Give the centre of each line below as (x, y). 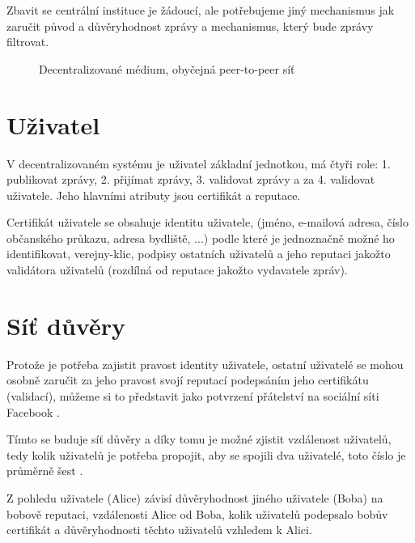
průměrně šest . (45, 471)
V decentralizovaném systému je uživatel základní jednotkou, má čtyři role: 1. (199, 163)
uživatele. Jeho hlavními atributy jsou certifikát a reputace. (154, 195)
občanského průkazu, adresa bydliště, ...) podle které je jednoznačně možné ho (201, 238)
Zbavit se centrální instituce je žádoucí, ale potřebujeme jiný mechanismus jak (201, 10)
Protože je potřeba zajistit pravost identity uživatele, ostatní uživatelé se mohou (205, 364)
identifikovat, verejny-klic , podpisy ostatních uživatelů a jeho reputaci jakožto (199, 254)
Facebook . (33, 411)
